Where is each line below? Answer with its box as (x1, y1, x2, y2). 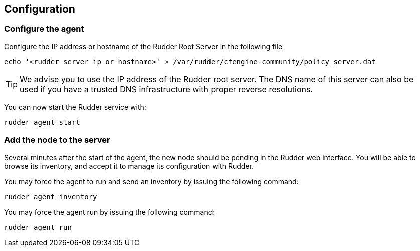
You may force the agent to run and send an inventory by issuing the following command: (4, 177, 299, 186)
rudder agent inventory (4, 192, 97, 201)
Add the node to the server (4, 135, 110, 145)
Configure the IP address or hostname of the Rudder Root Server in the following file (4, 42, 283, 51)
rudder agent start (4, 118, 80, 127)
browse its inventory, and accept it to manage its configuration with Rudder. (4, 161, 254, 170)
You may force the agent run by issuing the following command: (4, 207, 215, 216)
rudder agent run (4, 223, 72, 231)
